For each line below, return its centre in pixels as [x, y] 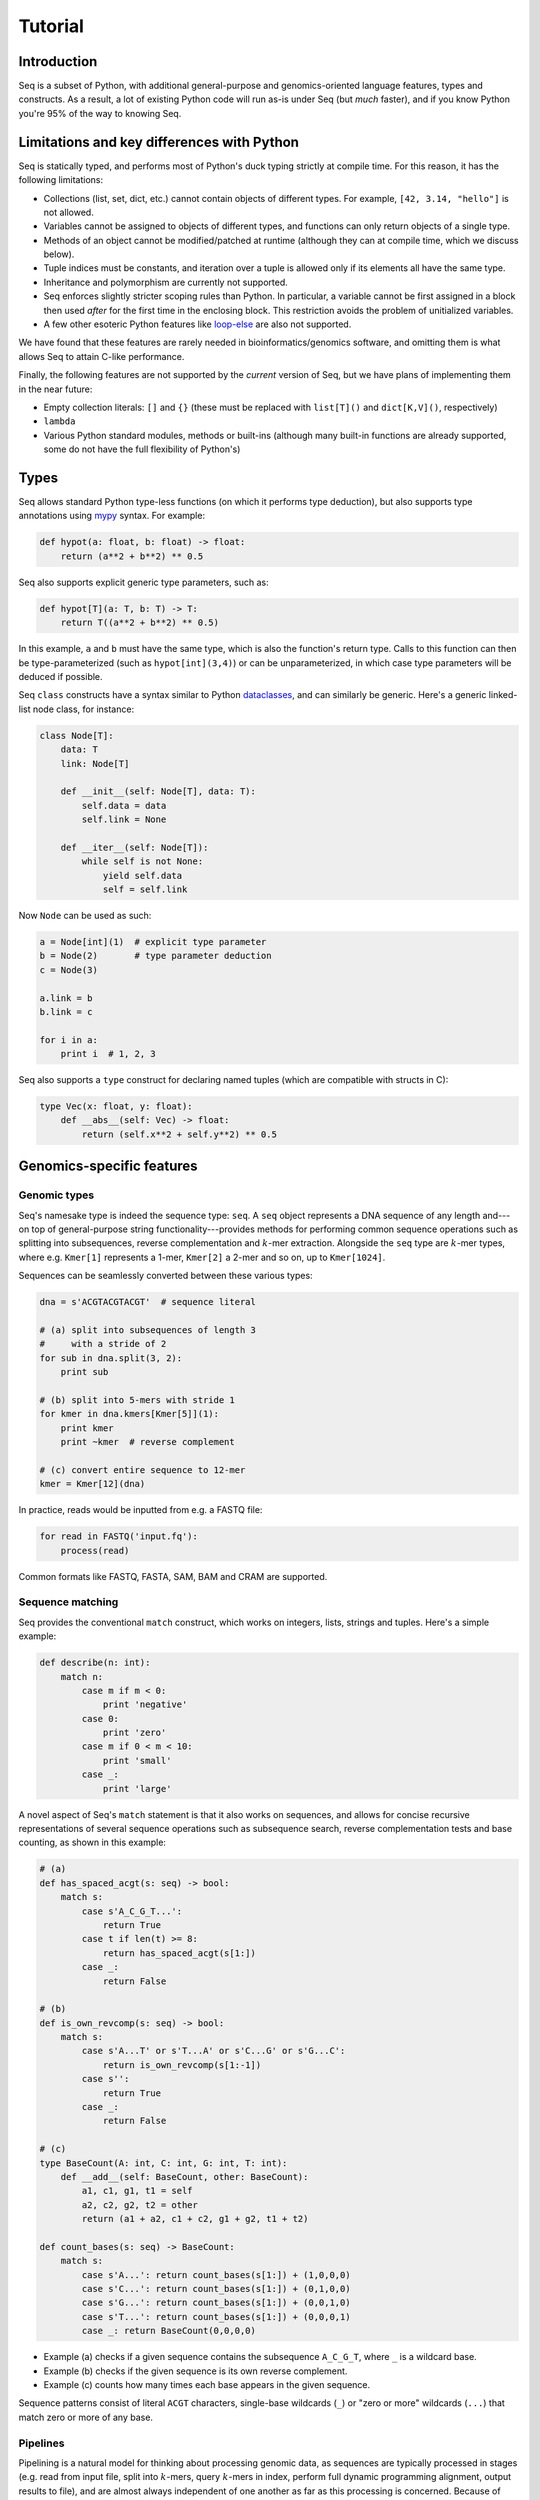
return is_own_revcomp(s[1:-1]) [182, 2064]
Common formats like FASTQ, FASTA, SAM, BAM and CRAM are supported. [173, 1576]
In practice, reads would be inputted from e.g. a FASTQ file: [140, 1510]
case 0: [100, 1718]
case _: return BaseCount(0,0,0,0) [169, 2331]
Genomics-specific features [108, 1166]
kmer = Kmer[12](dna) [92, 1484]
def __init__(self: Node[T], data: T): [158, 791]
